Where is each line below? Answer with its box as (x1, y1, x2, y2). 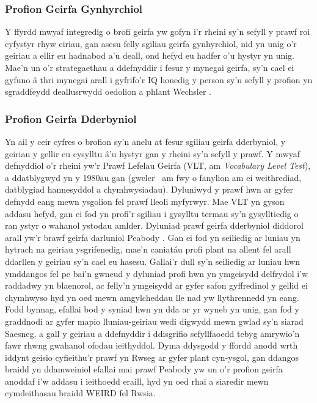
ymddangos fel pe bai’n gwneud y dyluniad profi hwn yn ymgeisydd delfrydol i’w (5, 267, 308, 279)
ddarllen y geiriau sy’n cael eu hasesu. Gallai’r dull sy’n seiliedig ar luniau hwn (5, 254, 300, 267)
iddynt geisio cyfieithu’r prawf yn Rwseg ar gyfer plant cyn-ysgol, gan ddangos (5, 350, 299, 363)
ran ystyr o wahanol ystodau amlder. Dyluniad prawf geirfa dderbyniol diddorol (5, 219, 304, 232)
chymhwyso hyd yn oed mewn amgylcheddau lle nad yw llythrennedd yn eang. (5, 290, 299, 303)
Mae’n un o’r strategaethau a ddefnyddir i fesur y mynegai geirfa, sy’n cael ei (5, 61, 294, 73)
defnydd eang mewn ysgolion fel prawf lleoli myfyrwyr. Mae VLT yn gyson (5, 194, 285, 207)
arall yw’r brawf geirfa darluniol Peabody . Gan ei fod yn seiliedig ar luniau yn (5, 231, 301, 243)
